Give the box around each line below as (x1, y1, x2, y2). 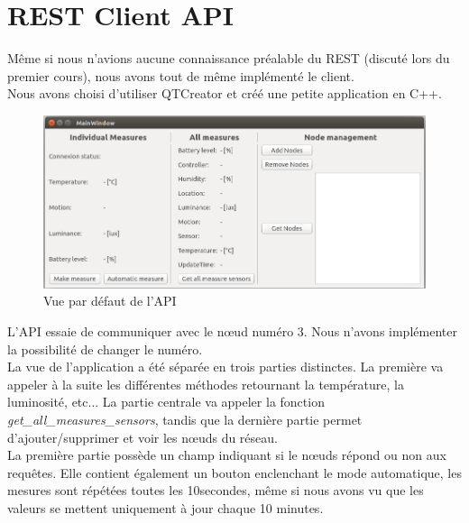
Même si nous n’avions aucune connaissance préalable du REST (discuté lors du (7, 49, 450, 68)
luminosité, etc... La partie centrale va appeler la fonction (7, 392, 325, 411)
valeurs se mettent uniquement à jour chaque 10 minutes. (7, 498, 324, 517)
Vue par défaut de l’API (43, 291, 177, 310)
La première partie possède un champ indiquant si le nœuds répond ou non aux (7, 445, 446, 464)
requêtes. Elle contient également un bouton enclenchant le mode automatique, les (7, 463, 462, 482)
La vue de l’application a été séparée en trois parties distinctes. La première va (7, 357, 444, 376)
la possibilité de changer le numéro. (7, 339, 203, 358)
